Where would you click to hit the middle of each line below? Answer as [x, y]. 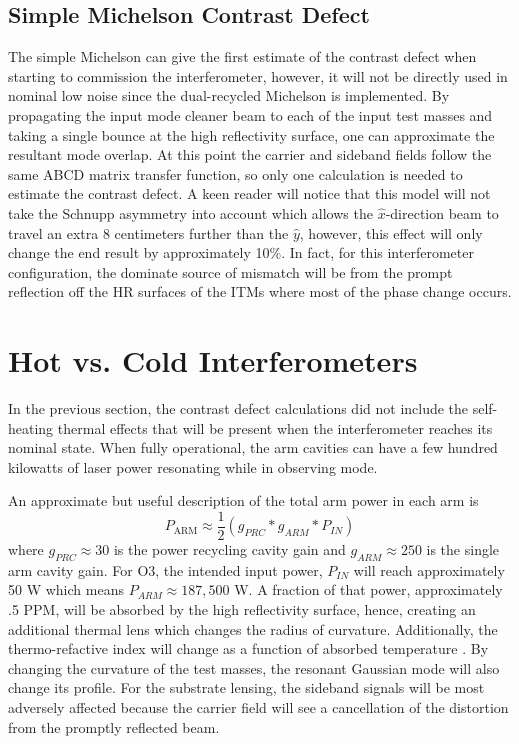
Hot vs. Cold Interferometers [213, 360]
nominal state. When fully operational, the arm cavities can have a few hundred [253, 447]
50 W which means [66, 589]
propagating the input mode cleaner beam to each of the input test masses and [250, 114]
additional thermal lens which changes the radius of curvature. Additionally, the [253, 628]
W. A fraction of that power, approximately [368, 589]
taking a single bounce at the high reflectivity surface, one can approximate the [251, 134]
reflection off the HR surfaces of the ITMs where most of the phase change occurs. [260, 291]
